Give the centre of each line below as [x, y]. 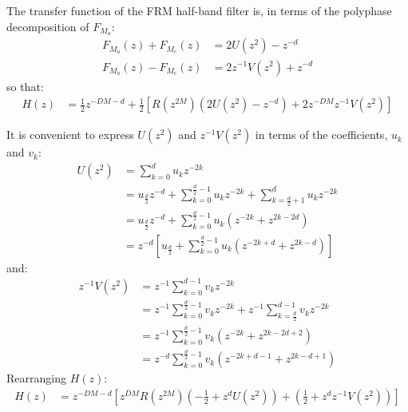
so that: [25, 86]
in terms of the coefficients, [321, 135]
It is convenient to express [70, 135]
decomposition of [48, 26]
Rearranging [36, 378]
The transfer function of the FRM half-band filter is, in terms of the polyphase [199, 10]
